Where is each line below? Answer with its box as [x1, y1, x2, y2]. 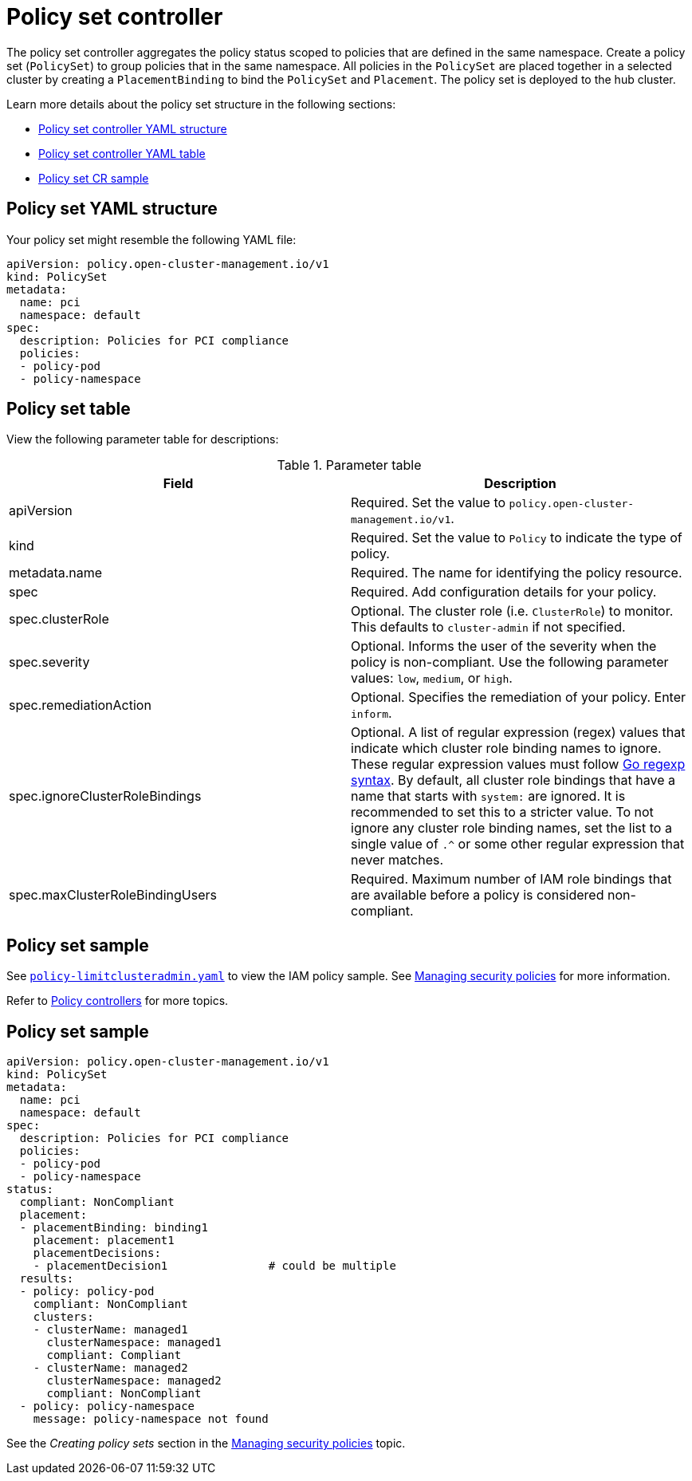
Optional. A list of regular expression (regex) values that [351, 724, 686, 741]
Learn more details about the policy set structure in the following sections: [6, 97, 396, 111]
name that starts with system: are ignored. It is [351, 788, 626, 805]
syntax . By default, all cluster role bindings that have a [351, 772, 675, 789]
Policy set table [6, 399, 131, 419]
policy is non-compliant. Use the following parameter [351, 654, 669, 671]
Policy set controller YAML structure [38, 121, 227, 136]
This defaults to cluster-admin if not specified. [351, 619, 626, 636]
